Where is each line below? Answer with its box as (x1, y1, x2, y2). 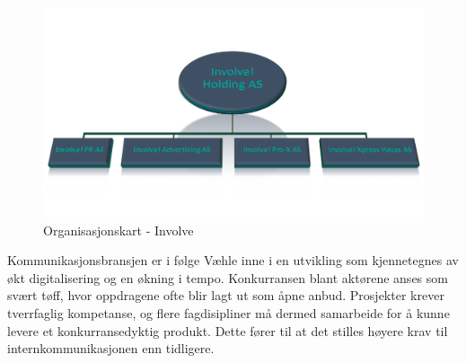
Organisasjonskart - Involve (43, 220, 194, 239)
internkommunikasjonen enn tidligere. (7, 339, 215, 358)
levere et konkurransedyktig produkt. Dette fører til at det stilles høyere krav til (7, 321, 448, 340)
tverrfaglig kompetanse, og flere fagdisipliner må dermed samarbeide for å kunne (7, 303, 450, 322)
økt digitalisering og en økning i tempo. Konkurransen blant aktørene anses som (7, 268, 448, 287)
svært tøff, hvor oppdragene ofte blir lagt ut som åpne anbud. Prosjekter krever (7, 286, 444, 305)
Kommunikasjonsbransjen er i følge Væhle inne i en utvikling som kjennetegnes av (7, 251, 459, 270)
